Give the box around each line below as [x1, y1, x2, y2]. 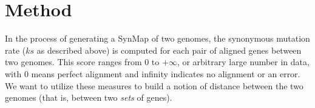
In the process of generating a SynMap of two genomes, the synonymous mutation [5, 32, 310, 45]
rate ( [5, 43, 26, 56]
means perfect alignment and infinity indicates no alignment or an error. [31, 67, 300, 80]
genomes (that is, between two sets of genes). [5, 91, 172, 104]
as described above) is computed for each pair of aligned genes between [36, 43, 302, 56]
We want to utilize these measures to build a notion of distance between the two [5, 79, 303, 92]
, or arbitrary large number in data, [177, 56, 310, 68]
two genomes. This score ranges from [5, 56, 142, 68]
